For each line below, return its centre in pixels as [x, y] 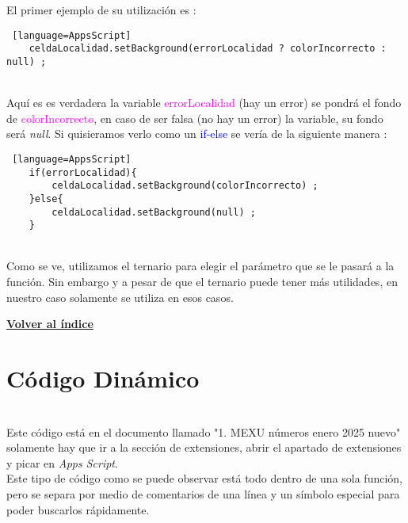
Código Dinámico [103, 378]
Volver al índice [50, 324]
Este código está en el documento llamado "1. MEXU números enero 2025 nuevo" [204, 431]
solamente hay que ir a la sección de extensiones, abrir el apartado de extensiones [204, 447]
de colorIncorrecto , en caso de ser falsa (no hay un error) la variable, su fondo [195, 118]
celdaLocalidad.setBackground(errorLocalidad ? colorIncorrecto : [208, 49]
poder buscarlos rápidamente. [78, 509]
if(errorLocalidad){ [83, 172]
